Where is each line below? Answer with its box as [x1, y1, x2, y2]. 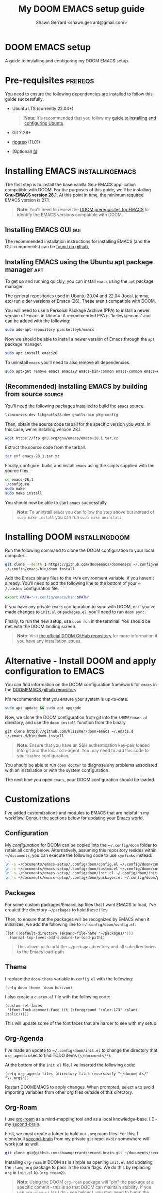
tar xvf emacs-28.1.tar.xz [5, 454, 60, 459]
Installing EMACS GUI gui [5, 225, 81, 234]
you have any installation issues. [16, 638, 82, 644]
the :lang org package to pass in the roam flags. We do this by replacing [5, 1164, 151, 1171]
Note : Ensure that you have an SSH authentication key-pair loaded [16, 742, 150, 748]
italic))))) [5, 1012, 29, 1016]
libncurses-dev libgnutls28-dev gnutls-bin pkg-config [5, 412, 118, 417]
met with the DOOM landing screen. [5, 624, 77, 630]
